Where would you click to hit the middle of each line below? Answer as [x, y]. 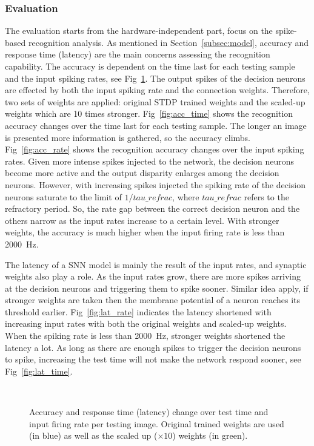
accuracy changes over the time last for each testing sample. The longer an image [156, 125]
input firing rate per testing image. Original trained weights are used [157, 423]
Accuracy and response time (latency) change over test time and [149, 412]
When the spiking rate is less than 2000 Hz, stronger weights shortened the [145, 336]
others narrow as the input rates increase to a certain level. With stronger [142, 220]
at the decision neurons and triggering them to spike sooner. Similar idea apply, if [157, 288]
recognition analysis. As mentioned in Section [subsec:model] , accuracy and [169, 42]
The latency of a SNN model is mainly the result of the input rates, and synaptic [156, 264]
